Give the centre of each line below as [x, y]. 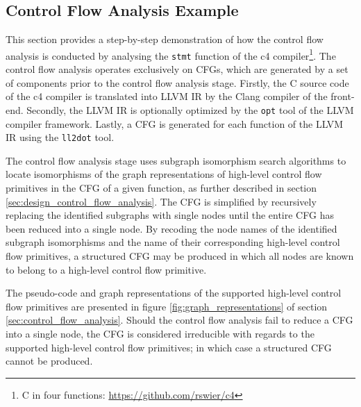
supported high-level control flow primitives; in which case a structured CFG [169, 347]
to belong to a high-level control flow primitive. [106, 269]
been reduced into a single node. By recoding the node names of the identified [171, 228]
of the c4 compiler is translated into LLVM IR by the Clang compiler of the [167, 96]
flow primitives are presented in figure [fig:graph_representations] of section [167, 306]
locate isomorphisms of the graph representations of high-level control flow [164, 174]
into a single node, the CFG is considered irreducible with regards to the [160, 333]
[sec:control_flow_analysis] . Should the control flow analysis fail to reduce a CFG [179, 320]
